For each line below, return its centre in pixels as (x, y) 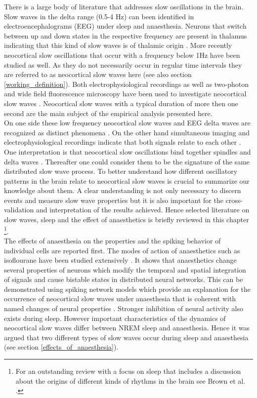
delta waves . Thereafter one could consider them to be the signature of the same (127, 161)
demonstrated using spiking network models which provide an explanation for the (128, 289)
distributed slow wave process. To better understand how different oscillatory (121, 171)
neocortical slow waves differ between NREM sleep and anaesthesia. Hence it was (127, 328)
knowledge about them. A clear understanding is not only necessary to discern (123, 190)
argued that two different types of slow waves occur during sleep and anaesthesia (126, 337)
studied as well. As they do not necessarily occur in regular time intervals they (123, 64)
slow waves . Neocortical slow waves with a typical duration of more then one (121, 103)
